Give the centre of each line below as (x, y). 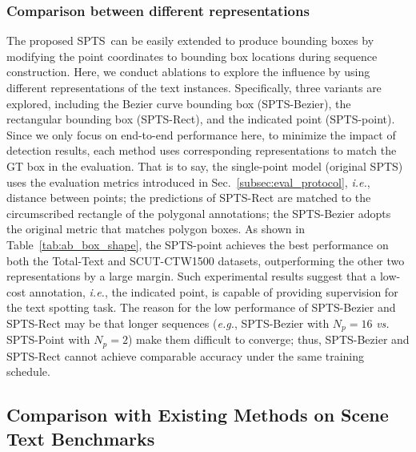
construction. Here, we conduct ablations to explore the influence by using (188, 72)
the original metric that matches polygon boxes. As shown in (156, 229)
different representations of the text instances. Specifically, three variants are (194, 87)
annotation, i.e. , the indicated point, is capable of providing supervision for (214, 291)
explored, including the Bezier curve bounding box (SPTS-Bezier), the (179, 103)
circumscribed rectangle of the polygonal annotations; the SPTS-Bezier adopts (199, 213)
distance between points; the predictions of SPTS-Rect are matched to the (189, 198)
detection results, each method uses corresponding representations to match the (202, 150)
